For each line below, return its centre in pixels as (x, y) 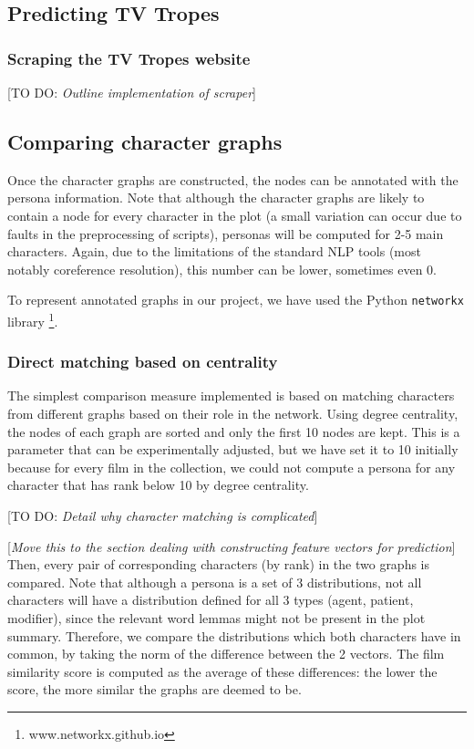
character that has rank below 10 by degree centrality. (158, 485)
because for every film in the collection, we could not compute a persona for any (232, 467)
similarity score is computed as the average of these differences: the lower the (222, 671)
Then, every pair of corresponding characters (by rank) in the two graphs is (219, 564)
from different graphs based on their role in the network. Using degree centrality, (233, 414)
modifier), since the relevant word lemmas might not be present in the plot (216, 618)
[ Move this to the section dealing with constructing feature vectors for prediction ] (232, 546)
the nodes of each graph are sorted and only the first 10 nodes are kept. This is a (234, 431)
